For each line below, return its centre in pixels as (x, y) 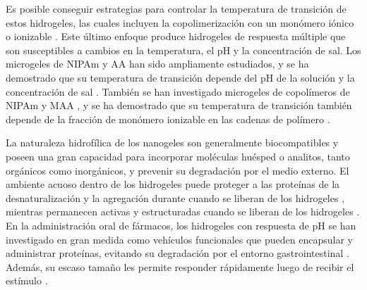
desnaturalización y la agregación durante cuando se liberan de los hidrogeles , (175, 197)
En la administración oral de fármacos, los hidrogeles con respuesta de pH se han (181, 225)
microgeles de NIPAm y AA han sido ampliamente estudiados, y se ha (157, 64)
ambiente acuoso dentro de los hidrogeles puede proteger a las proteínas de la (173, 184)
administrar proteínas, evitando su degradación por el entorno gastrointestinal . (178, 253)
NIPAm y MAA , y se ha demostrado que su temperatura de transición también (179, 105)
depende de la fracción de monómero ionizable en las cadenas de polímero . (168, 119)
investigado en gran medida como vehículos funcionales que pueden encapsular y (179, 239)
